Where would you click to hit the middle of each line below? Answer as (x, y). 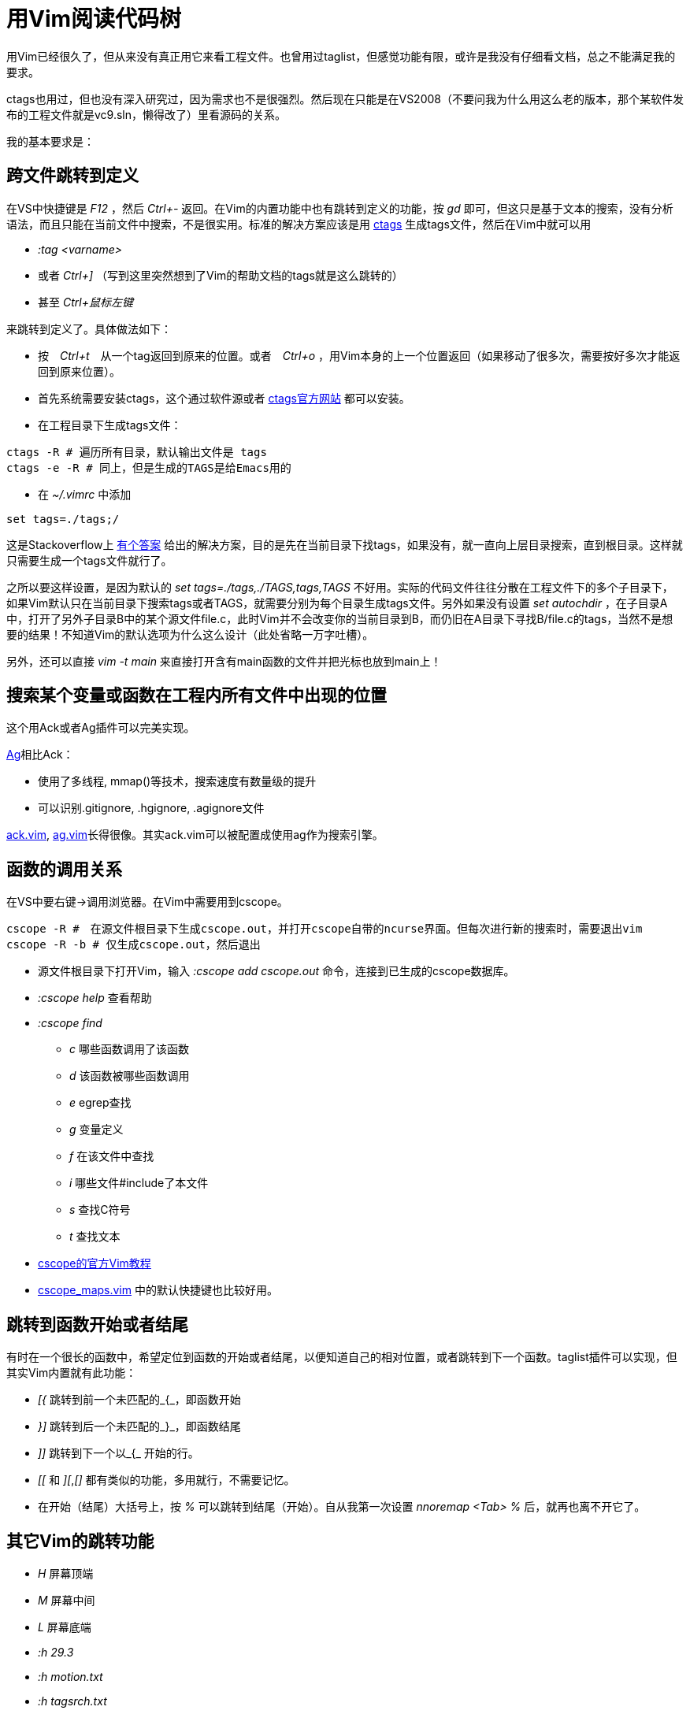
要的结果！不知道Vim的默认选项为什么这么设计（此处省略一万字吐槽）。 (190, 634)
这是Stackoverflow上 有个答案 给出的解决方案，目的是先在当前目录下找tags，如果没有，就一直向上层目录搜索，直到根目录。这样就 (345, 544)
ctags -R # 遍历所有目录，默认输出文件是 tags (137, 452)
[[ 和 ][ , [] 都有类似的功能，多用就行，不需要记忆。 (167, 1480)
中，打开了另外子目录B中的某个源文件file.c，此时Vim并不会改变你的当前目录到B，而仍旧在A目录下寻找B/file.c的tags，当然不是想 (340, 618)
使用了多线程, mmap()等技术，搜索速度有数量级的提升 (177, 781)
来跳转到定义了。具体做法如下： (89, 328)
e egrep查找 (100, 1103)
